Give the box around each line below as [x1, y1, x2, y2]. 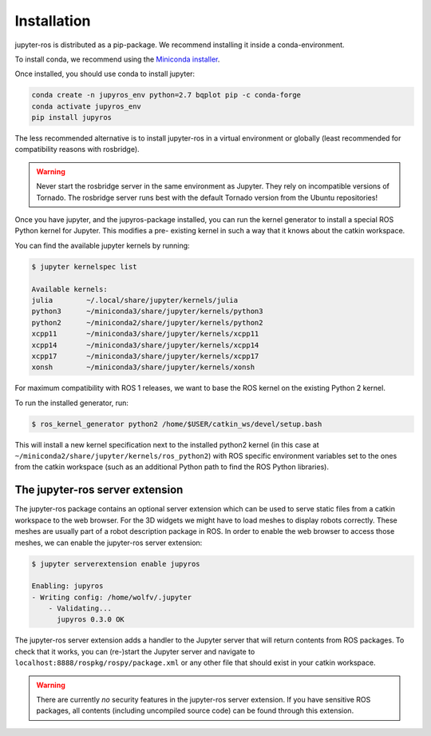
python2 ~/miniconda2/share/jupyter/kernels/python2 [31, 318, 263, 327]
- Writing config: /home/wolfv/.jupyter [31, 592, 192, 602]
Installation [14, 12, 91, 30]
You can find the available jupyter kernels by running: [14, 241, 191, 250]
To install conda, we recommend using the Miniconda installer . [14, 54, 220, 64]
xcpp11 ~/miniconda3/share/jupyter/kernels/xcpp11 [31, 329, 259, 339]
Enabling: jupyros [31, 582, 104, 591]
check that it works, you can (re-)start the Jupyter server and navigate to [14, 646, 255, 656]
